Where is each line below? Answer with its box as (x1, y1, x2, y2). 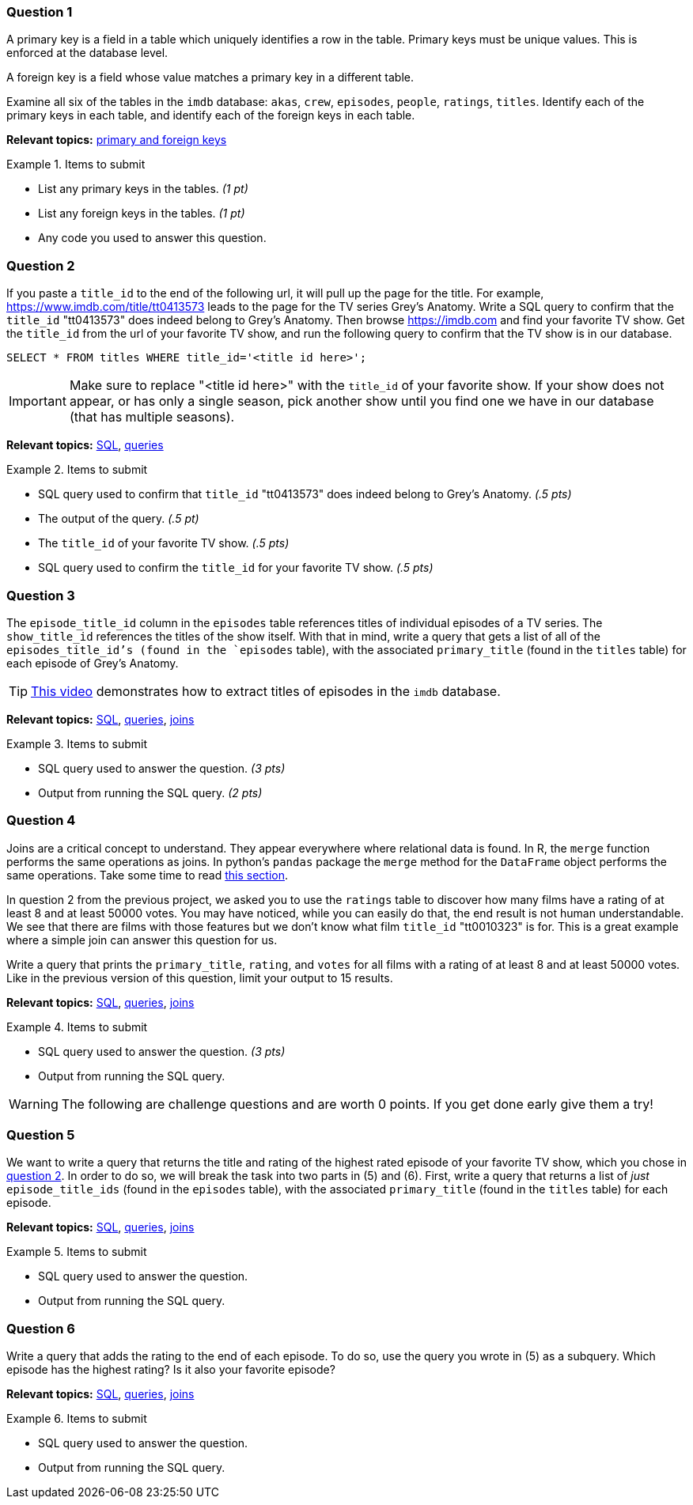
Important (9, 393, 66, 410)
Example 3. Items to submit (6, 736, 147, 751)
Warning (9, 1095, 59, 1112)
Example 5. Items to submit (6, 1245, 147, 1259)
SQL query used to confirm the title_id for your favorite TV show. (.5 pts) (38, 561, 434, 575)
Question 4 (6, 812, 76, 829)
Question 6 (6, 1320, 75, 1337)
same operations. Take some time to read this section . (6, 868, 288, 882)
